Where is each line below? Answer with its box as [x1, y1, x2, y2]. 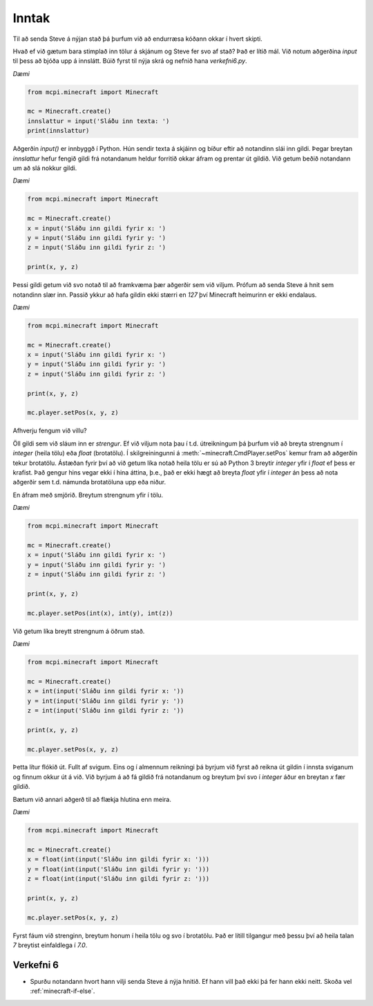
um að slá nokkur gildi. [12, 164, 77, 172]
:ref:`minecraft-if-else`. [30, 987, 95, 996]
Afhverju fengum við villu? [12, 426, 87, 435]
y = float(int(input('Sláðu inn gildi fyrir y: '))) [27, 865, 210, 873]
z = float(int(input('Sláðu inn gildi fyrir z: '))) [27, 875, 210, 882]
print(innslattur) [27, 127, 90, 135]
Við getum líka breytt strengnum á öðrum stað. [12, 627, 145, 635]
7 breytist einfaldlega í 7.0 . [12, 941, 88, 949]
